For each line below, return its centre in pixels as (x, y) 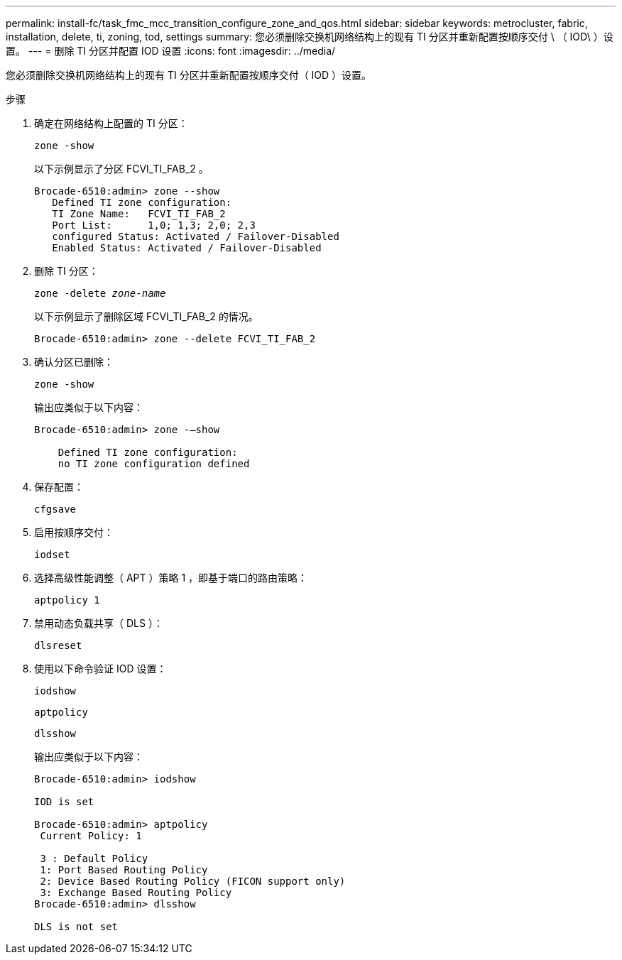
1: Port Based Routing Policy (124, 870)
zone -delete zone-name (100, 293)
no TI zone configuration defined (154, 464)
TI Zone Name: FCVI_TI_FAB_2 (139, 214)
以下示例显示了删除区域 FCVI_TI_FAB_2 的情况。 (146, 316)
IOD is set (64, 802)
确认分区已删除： (74, 362)
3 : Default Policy (94, 858)
